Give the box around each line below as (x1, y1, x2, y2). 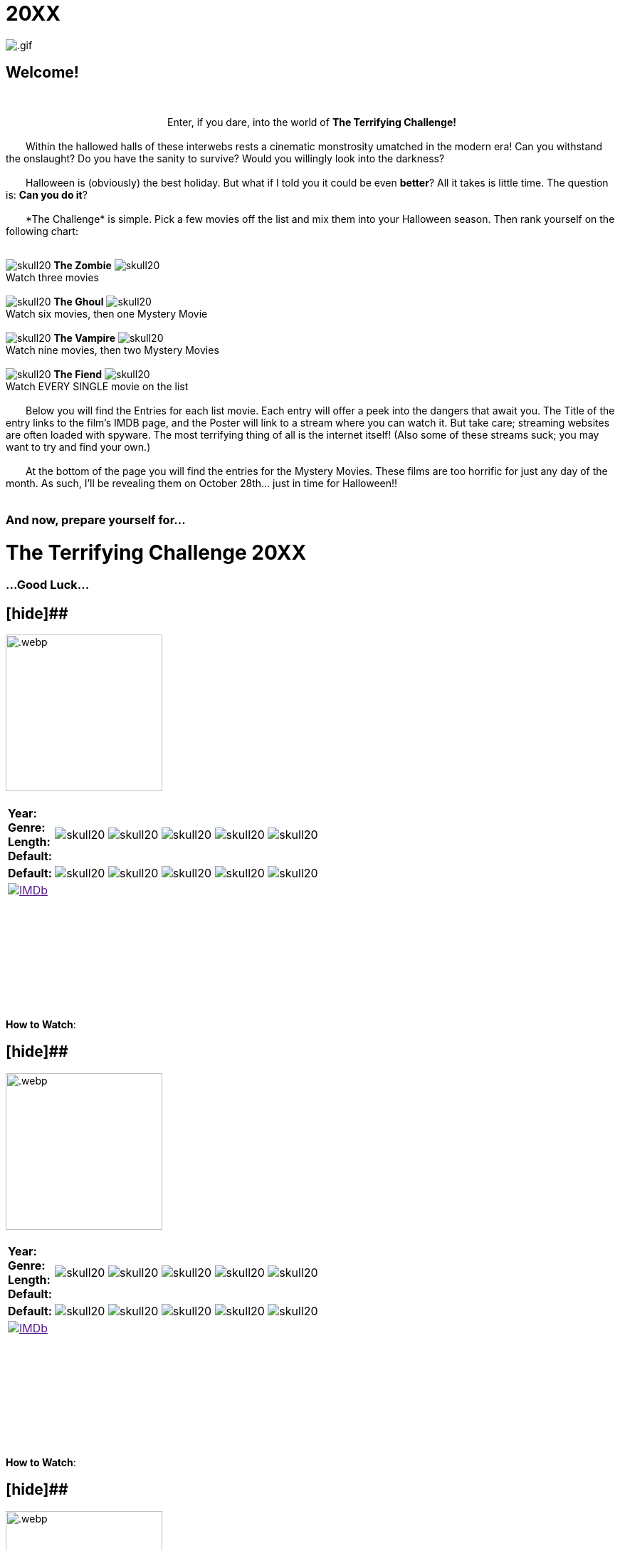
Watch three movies (6, 271, 99, 283)
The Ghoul (53, 295, 104, 308)
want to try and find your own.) (6, 440, 151, 453)
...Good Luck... (6, 578, 90, 592)
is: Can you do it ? (6, 188, 88, 201)
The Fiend (53, 367, 103, 380)
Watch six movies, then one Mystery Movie (6, 307, 208, 320)
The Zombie (53, 258, 112, 271)
